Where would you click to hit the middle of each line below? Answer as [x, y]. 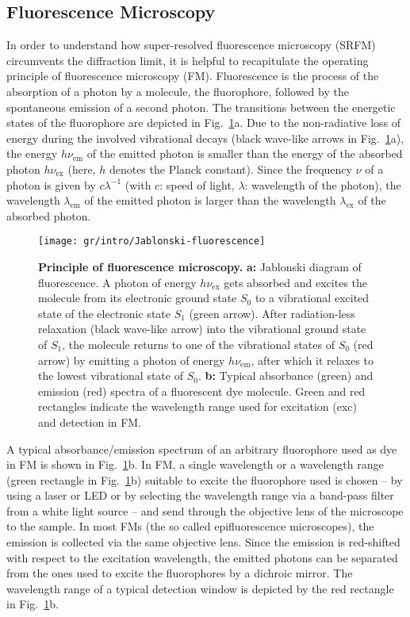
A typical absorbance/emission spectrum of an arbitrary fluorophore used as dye [202, 448]
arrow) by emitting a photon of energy [132, 360]
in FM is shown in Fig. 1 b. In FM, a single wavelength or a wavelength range [195, 464]
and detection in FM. [90, 422]
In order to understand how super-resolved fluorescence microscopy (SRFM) [191, 45]
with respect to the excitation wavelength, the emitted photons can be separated [202, 557]
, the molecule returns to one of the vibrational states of [198, 344]
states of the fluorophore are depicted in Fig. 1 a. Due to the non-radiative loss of [204, 123]
